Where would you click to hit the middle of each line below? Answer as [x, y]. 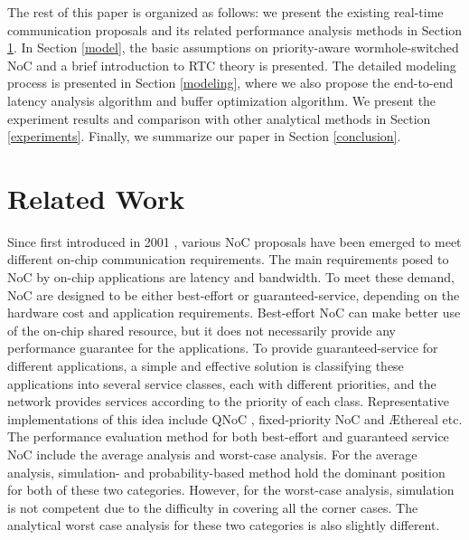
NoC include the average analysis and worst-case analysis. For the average [212, 454]
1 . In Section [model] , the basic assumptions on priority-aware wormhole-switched [233, 47]
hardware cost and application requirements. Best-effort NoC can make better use [234, 313]
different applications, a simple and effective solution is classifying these [206, 366]
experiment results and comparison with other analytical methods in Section [219, 118]
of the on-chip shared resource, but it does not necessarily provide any [202, 330]
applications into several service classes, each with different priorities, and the [222, 383]
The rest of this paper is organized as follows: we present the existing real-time [225, 12]
